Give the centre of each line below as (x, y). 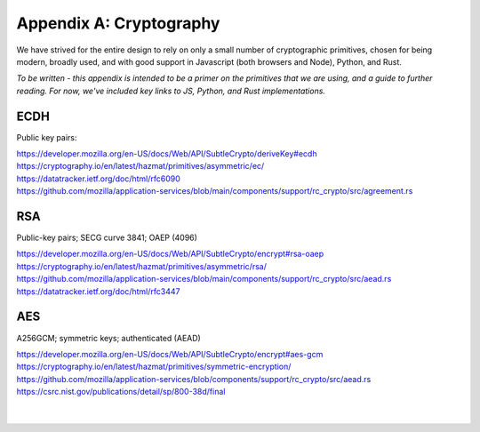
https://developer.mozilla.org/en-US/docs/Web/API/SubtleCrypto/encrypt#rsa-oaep (170, 254)
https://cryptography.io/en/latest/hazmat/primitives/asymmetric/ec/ (140, 166)
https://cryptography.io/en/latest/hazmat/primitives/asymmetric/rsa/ (141, 266)
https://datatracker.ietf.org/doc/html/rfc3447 (98, 291)
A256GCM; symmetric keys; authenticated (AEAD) (109, 338)
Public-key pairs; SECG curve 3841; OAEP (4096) (107, 238)
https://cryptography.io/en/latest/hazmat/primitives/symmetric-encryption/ (154, 367)
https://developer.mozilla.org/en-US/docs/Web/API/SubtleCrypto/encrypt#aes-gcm (170, 354)
